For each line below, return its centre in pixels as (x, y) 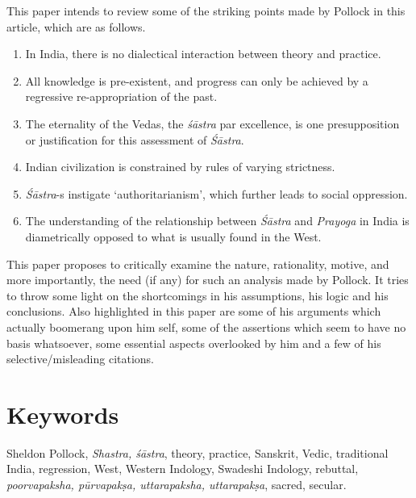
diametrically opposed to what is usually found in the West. (173, 236)
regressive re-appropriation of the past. (121, 96)
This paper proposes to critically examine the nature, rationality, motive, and (198, 264)
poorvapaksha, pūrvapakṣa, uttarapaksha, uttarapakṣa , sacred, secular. (177, 484)
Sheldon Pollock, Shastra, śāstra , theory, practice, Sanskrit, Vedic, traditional (198, 452)
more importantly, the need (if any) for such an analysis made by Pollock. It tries (208, 280)
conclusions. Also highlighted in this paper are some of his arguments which (194, 311)
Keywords (63, 414)
